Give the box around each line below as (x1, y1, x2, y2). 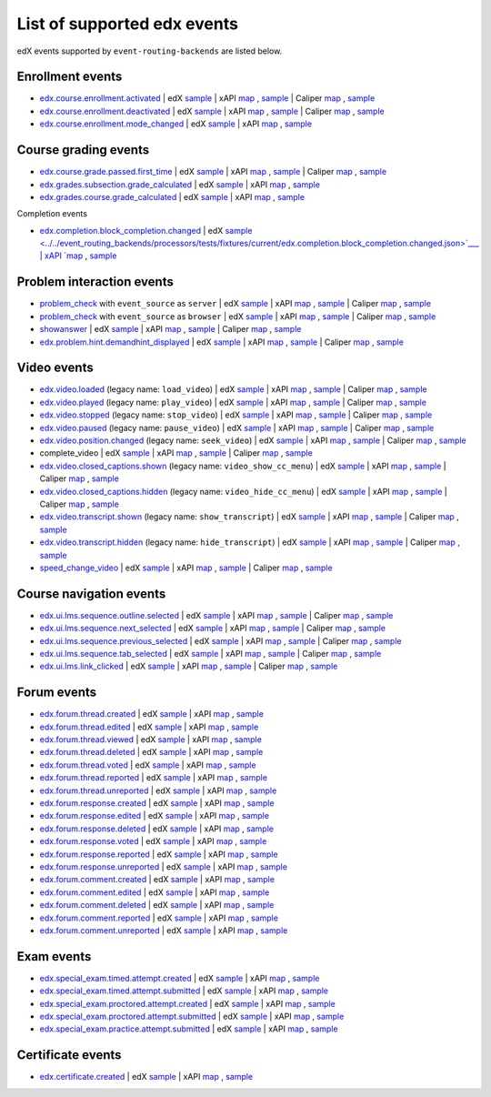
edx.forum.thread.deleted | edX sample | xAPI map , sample (39, 747, 264, 758)
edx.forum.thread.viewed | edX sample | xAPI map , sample (39, 734, 263, 745)
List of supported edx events (16, 14, 238, 34)
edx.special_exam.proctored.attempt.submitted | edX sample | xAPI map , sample (39, 1011, 345, 1022)
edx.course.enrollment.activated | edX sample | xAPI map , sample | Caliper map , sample (39, 93, 376, 104)
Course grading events (16, 142, 150, 158)
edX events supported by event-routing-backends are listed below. (16, 45, 283, 56)
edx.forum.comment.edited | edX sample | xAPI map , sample (39, 887, 270, 898)
